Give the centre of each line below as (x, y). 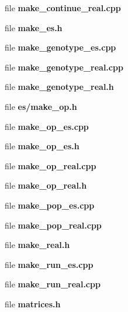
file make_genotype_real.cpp (64, 67)
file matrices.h (33, 303)
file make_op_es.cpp (47, 126)
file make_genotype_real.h (59, 87)
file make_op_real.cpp (51, 165)
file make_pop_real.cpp (53, 225)
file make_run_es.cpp (49, 264)
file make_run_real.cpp (53, 284)
